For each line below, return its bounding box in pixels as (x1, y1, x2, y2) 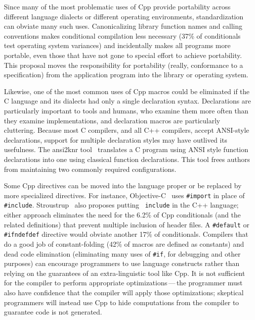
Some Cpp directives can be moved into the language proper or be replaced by (4, 180, 242, 191)
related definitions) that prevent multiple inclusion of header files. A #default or (4, 219, 250, 229)
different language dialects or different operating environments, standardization (4, 11, 244, 21)
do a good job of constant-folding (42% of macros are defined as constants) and (4, 238, 244, 249)
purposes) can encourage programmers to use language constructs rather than (4, 258, 240, 268)
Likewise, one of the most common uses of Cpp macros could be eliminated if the (4, 86, 250, 96)
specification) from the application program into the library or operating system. (4, 69, 249, 80)
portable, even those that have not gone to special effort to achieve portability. (4, 50, 242, 60)
